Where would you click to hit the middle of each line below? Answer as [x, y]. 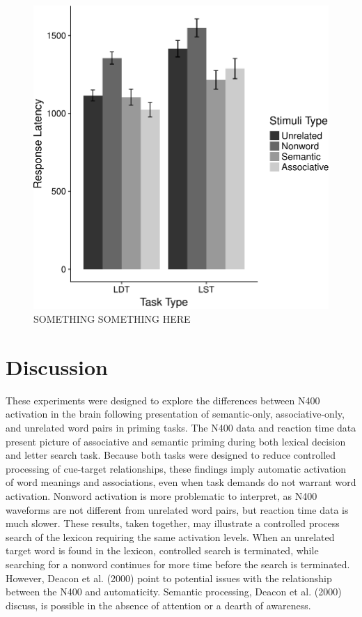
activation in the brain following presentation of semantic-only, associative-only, [175, 414]
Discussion [57, 366]
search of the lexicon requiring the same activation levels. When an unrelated [170, 536]
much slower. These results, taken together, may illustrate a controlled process [173, 523]
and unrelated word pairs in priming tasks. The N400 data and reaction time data [181, 427]
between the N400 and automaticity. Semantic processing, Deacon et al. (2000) [174, 592]
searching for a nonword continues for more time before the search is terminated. [178, 564]
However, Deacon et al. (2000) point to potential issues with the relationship [169, 578]
